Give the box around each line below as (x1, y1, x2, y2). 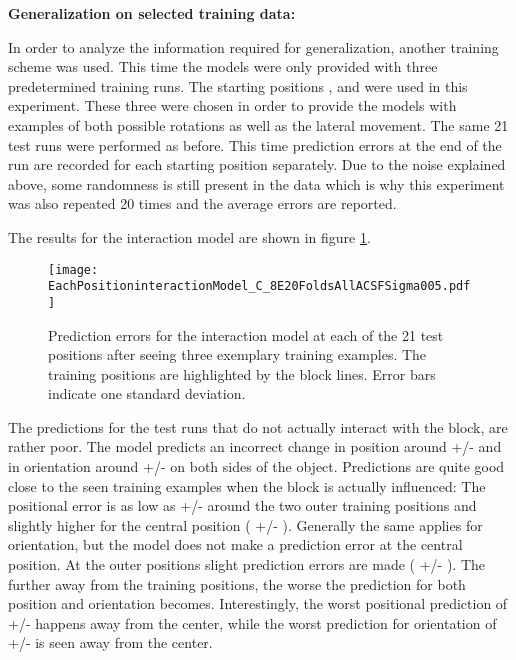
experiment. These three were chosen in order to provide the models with (8, 95, 457, 116)
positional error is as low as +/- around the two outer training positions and (8, 495, 477, 516)
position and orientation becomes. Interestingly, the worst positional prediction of (8, 593, 508, 614)
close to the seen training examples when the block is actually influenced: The (8, 475, 486, 496)
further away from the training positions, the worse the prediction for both (8, 573, 466, 594)
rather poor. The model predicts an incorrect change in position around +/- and (8, 436, 502, 457)
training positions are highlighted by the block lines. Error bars (48, 363, 436, 384)
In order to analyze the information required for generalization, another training (8, 36, 499, 57)
